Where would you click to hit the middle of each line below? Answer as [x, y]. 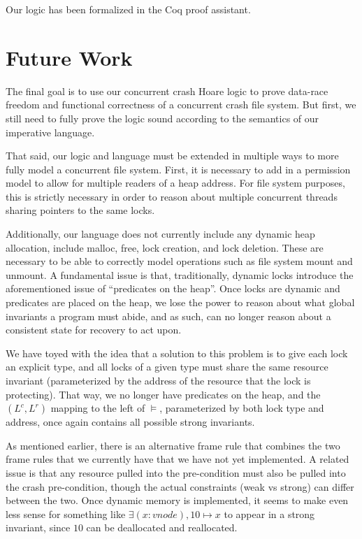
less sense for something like [66, 513]
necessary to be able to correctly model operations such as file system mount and [179, 261]
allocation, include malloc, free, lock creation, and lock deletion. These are [165, 247]
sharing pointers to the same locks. [80, 210]
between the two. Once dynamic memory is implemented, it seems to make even [177, 500]
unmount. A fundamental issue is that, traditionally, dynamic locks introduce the [180, 274]
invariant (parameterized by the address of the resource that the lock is [158, 380]
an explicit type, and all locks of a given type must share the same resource [167, 367]
